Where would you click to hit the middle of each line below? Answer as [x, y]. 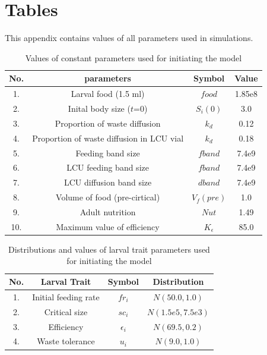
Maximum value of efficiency [108, 226]
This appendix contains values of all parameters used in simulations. [129, 38]
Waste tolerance [66, 341]
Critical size [66, 311]
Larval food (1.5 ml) [108, 94]
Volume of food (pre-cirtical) [108, 197]
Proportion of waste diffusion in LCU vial [108, 138]
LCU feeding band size [108, 167]
